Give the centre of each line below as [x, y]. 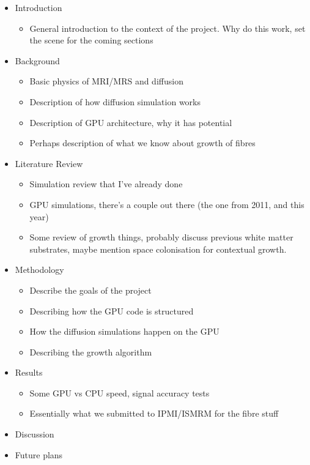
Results [29, 372]
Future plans [39, 454]
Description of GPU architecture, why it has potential [131, 122]
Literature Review [49, 163]
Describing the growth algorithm [91, 352]
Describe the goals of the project [90, 290]
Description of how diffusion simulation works [115, 101]
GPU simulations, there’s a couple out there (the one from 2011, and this [167, 204]
